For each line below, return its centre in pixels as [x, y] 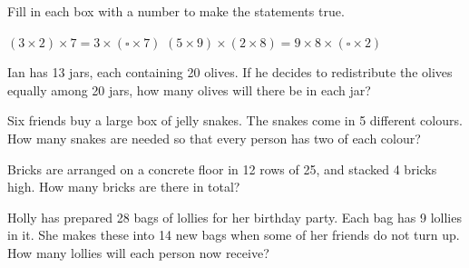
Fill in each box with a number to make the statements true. [176, 11]
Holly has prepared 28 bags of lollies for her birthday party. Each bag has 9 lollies [234, 217]
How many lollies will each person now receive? [138, 252]
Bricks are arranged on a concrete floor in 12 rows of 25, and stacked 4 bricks [222, 169]
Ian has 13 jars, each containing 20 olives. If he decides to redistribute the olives [230, 72]
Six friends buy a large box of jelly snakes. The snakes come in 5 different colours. [235, 120]
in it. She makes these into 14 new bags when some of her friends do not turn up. [234, 235]
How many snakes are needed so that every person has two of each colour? [214, 138]
